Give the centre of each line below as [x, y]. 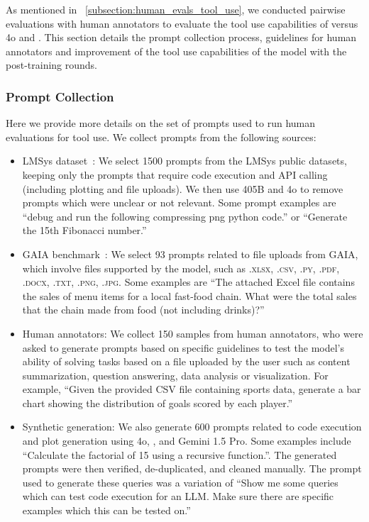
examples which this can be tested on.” [106, 510]
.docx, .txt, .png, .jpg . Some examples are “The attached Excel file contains [188, 282]
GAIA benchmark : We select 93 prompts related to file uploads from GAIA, [190, 254]
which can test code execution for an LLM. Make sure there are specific [178, 496]
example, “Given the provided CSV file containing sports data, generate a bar [192, 389]
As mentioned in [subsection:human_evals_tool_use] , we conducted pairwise [176, 9]
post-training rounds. [51, 65]
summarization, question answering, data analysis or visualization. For [175, 375]
